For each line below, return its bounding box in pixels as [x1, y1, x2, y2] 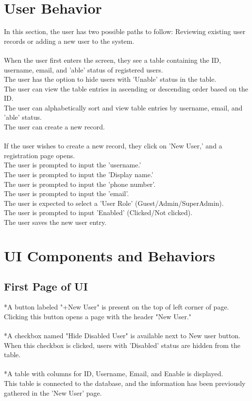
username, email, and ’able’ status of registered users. [4, 64, 163, 74]
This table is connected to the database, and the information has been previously [4, 378, 246, 388]
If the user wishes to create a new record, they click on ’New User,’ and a [4, 141, 222, 151]
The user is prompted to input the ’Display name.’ [4, 169, 153, 180]
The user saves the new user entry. [4, 217, 107, 227]
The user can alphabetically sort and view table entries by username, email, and [4, 102, 243, 112]
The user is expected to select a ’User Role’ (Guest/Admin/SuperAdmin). [4, 198, 224, 208]
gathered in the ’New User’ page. [4, 387, 102, 398]
